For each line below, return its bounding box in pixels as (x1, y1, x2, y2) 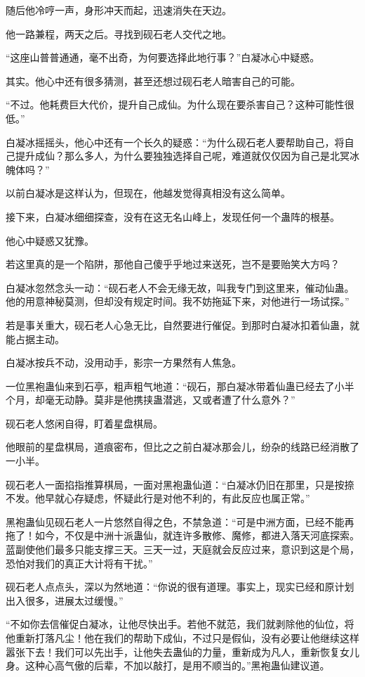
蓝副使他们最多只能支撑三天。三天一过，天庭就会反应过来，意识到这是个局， (6, 542, 359, 557)
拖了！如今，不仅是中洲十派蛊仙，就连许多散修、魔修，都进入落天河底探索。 (6, 528, 359, 543)
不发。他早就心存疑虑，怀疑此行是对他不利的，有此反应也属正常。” (6, 491, 310, 505)
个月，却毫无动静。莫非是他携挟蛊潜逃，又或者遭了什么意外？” (6, 392, 296, 407)
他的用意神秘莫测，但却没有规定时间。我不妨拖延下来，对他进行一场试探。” (6, 294, 350, 309)
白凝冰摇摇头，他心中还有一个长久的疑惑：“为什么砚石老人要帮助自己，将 (6, 134, 345, 149)
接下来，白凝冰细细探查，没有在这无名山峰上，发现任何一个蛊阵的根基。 (6, 209, 340, 224)
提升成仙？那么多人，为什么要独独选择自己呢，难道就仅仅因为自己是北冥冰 (15, 148, 359, 163)
